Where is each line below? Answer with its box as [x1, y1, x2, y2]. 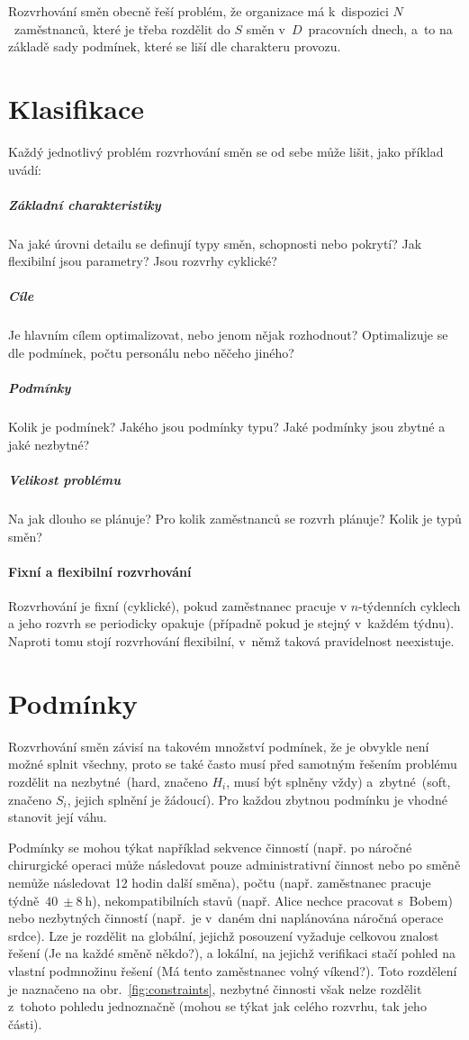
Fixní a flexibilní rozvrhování [8, 561, 192, 580]
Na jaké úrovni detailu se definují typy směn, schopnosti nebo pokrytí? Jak [8, 233, 422, 252]
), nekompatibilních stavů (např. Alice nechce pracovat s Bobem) [92, 890, 453, 909]
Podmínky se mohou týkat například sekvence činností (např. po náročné [8, 837, 412, 856]
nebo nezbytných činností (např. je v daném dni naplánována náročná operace [8, 908, 444, 927]
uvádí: [8, 160, 41, 178]
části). [8, 1014, 42, 1033]
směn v [246, 19, 285, 38]
